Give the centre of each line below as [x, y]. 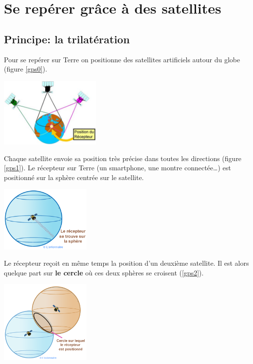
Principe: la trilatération [67, 39]
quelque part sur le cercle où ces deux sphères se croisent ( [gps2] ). [104, 272]
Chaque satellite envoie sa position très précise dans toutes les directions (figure [123, 158]
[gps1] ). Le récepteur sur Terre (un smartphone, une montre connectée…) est [117, 168]
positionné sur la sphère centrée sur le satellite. [74, 177]
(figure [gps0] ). [26, 69]
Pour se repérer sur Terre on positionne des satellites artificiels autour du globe [122, 59]
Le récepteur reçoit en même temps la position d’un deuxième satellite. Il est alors [126, 263]
